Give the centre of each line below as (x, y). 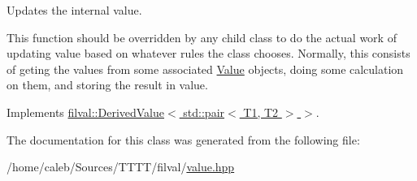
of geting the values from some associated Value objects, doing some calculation (205, 69)
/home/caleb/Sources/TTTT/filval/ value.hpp (121, 167)
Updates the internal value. (74, 10)
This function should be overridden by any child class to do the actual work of (202, 37)
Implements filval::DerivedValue (85, 112)
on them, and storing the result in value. (107, 85)
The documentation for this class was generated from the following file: (183, 139)
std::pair (204, 112)
